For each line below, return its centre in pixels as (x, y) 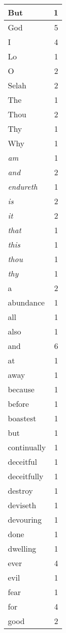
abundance (26, 302)
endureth (23, 186)
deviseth (22, 505)
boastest (22, 418)
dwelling (22, 548)
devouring (25, 519)
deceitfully (26, 476)
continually (27, 447)
